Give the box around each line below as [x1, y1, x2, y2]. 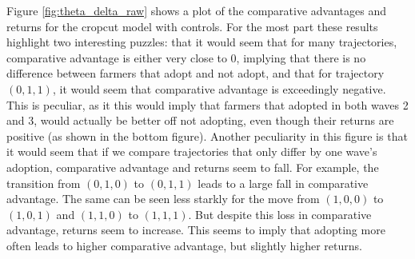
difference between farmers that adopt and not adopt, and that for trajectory [6, 65, 385, 82]
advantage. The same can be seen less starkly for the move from [6, 190, 320, 207]
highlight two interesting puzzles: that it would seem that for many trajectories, [6, 34, 397, 50]
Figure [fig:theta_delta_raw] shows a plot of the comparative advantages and [6, 2, 387, 18]
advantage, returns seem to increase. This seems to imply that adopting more [6, 221, 385, 238]
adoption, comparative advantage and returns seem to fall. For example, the [6, 158, 379, 175]
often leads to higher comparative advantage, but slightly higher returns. [6, 237, 362, 253]
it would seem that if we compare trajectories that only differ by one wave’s [6, 143, 377, 160]
